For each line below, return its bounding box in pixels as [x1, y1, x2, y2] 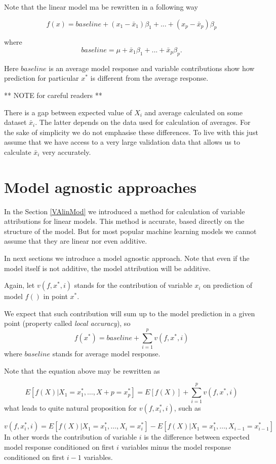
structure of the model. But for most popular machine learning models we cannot [4, 225, 257, 236]
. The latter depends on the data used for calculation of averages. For [35, 117, 251, 127]
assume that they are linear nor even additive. [4, 236, 147, 246]
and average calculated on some [144, 107, 243, 117]
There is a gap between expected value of [4, 107, 132, 117]
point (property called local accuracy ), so [4, 318, 131, 328]
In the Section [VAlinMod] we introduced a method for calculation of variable [4, 206, 245, 216]
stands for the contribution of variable [74, 280, 192, 290]
